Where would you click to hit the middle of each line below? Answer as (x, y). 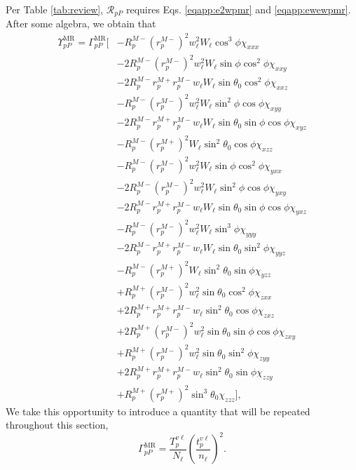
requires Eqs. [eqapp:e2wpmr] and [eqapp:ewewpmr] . (238, 9)
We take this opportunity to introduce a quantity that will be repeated (158, 411)
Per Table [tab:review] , (55, 9)
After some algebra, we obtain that (81, 23)
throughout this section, (57, 425)
